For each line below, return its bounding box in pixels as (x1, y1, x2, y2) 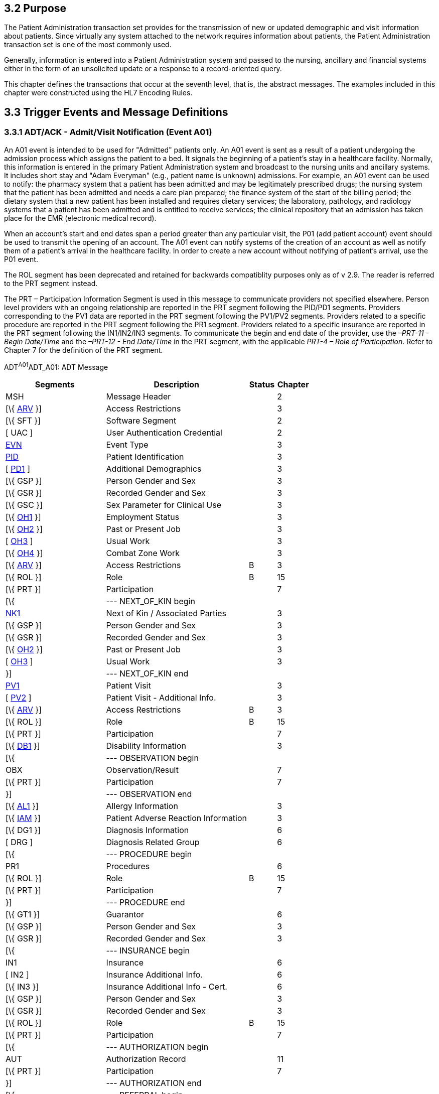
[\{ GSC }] (6, 500, 43, 510)
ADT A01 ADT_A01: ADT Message (4, 361, 108, 371)
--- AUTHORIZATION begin (106, 1042, 209, 1052)
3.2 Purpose (4, 2, 67, 15)
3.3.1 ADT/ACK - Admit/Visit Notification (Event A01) (4, 127, 212, 138)
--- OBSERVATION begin (106, 753, 199, 763)
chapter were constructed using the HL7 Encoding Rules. (4, 88, 193, 97)
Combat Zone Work (106, 548, 180, 559)
